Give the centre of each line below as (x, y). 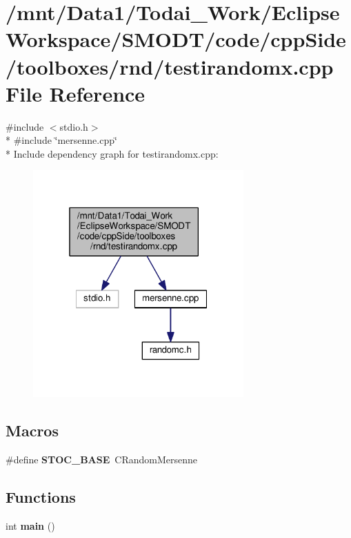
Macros (32, 430)
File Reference (76, 93)
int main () (30, 525)
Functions (41, 496)
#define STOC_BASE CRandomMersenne (102, 459)
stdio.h (74, 126)
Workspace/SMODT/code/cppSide (176, 39)
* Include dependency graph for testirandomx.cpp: (112, 153)
